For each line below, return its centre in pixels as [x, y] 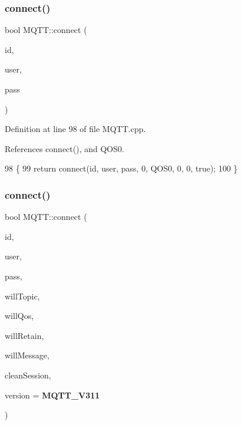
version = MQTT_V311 [52, 395]
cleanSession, [28, 375]
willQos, [19, 316]
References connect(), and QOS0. [64, 148]
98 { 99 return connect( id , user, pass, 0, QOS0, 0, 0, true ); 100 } [121, 168]
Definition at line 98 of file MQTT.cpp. [75, 129]
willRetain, [24, 335]
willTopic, [22, 296]
